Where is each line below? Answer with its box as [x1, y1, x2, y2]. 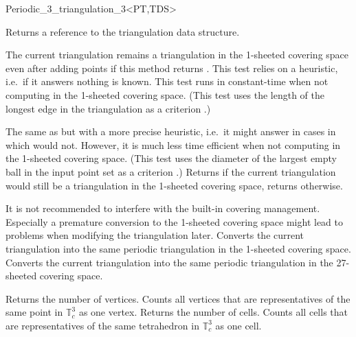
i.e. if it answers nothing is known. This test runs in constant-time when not [5, 74, 329, 89]
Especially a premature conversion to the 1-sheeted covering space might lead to [5, 214, 343, 229]
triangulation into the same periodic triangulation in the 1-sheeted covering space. [5, 241, 351, 255]
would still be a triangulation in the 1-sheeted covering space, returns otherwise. [5, 178, 343, 192]
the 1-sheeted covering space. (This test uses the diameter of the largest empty [5, 151, 337, 165]
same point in [5, 305, 63, 319]
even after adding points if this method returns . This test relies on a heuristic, [5, 60, 338, 75]
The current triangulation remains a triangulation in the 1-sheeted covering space [5, 47, 349, 62]
